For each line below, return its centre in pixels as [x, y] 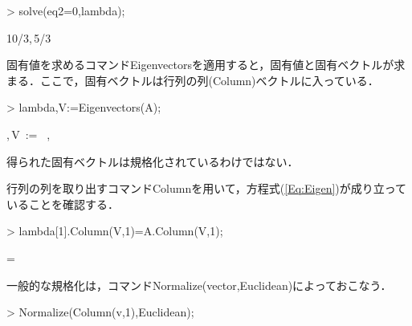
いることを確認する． [63, 204]
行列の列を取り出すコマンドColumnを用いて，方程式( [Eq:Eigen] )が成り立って [207, 188]
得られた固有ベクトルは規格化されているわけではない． [153, 161]
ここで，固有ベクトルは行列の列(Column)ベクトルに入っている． [209, 80]
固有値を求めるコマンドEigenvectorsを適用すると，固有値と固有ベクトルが [200, 65]
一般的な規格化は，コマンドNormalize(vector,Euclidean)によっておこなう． [199, 285]
